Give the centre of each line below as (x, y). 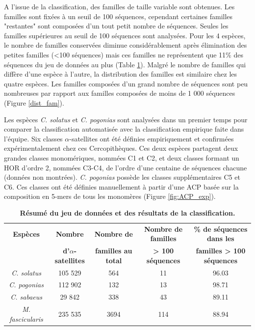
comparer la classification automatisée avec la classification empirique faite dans (124, 129)
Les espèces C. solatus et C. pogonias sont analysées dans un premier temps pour (126, 119)
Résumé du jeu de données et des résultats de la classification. (127, 212)
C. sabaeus (26, 297)
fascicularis (26, 318)
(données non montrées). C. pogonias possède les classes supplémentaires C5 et (122, 177)
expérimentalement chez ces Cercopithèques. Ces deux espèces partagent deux (121, 148)
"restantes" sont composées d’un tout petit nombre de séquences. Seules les (116, 26)
